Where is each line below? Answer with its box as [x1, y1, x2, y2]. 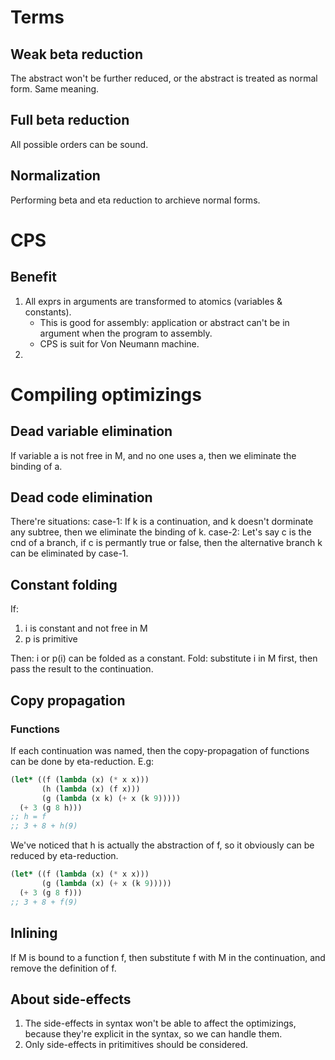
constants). [24, 306, 72, 318]
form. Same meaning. [10, 83, 100, 95]
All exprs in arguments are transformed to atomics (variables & [24, 295, 283, 307]
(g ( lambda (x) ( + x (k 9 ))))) [41, 879, 172, 889]
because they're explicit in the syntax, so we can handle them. [24, 1028, 283, 1040]
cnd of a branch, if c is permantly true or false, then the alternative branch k [10, 537, 323, 549]
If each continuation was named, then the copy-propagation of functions [10, 744, 310, 756]
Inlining [10, 925, 58, 942]
